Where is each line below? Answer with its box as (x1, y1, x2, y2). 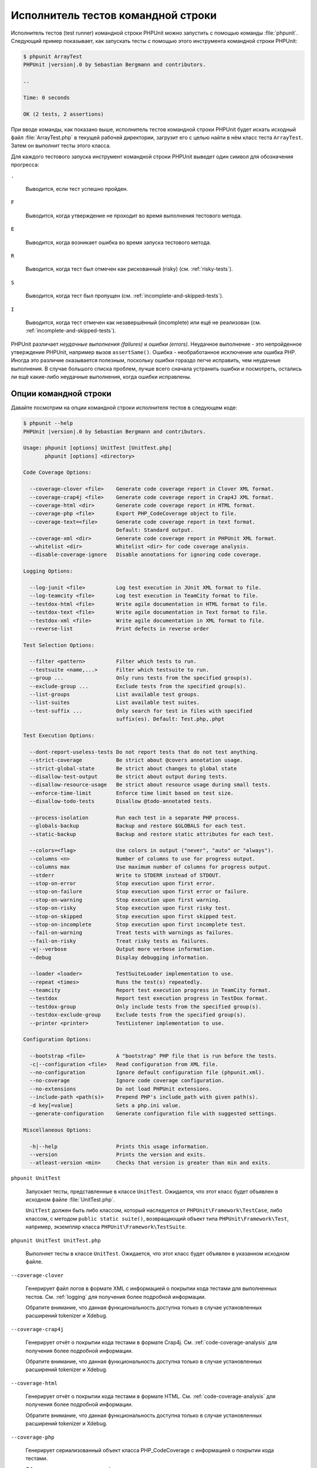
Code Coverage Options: (23, 469, 92, 476)
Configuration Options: (23, 1036, 92, 1043)
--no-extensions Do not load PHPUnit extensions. (29, 1085, 213, 1092)
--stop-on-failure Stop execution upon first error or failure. (29, 888, 249, 895)
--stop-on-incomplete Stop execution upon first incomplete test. (29, 921, 247, 928)
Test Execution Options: (23, 732, 95, 739)
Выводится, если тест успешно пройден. (25, 185, 129, 192)
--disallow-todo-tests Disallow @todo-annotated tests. (29, 798, 213, 804)
